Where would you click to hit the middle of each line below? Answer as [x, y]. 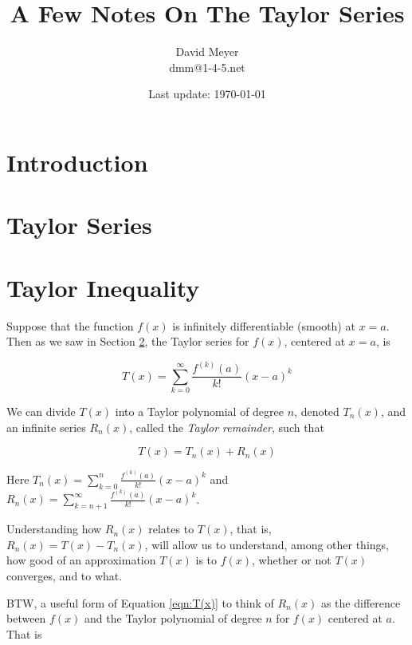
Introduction [77, 162]
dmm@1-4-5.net [207, 67]
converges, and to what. [65, 575]
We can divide [41, 412]
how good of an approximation [81, 560]
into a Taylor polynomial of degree [199, 412]
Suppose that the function [70, 325]
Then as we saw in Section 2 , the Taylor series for [128, 341]
